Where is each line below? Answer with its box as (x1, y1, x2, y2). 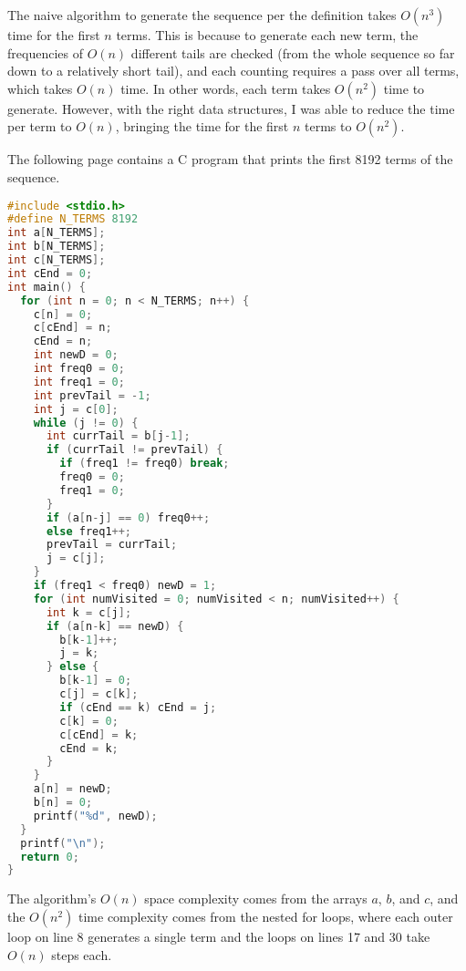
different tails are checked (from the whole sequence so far (130, 43, 455, 62)
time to (383, 78, 425, 98)
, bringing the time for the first (115, 117, 289, 136)
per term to (7, 117, 72, 136)
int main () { (7, 280, 86, 294)
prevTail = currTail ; (46, 538, 178, 552)
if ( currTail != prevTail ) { (46, 443, 223, 457)
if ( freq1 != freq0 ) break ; (59, 457, 230, 470)
